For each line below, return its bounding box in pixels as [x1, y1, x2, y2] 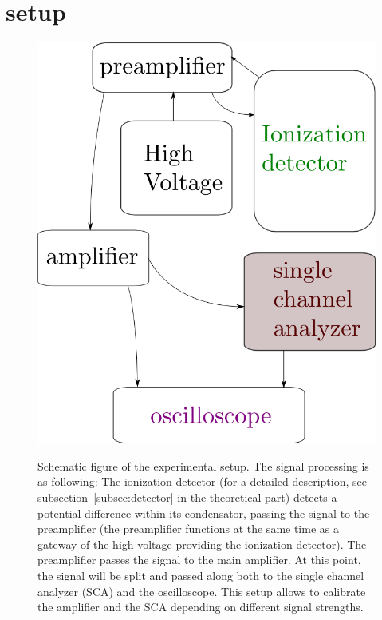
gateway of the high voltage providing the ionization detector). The [37, 535, 367, 552]
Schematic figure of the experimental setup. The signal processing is [37, 457, 369, 474]
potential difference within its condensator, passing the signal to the [37, 504, 370, 521]
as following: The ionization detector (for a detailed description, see [37, 473, 367, 490]
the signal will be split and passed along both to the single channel [37, 567, 364, 583]
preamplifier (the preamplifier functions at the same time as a [37, 520, 339, 537]
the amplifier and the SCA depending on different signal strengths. [37, 598, 364, 615]
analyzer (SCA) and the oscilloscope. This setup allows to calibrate [37, 582, 366, 599]
